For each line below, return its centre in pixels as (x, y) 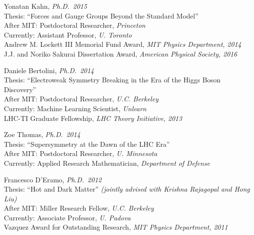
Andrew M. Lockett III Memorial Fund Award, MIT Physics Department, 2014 (123, 44)
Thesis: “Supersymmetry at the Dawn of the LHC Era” (87, 144)
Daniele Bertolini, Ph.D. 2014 (49, 70)
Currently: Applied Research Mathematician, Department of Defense (107, 163)
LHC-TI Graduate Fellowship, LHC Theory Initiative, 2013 (93, 118)
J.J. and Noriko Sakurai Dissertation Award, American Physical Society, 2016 (121, 53)
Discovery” (20, 89)
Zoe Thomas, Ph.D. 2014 (42, 134)
